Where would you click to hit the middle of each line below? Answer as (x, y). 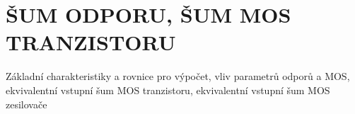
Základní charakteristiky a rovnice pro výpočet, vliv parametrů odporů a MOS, (178, 76)
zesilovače (27, 104)
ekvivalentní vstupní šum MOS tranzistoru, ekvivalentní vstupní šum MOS (168, 90)
